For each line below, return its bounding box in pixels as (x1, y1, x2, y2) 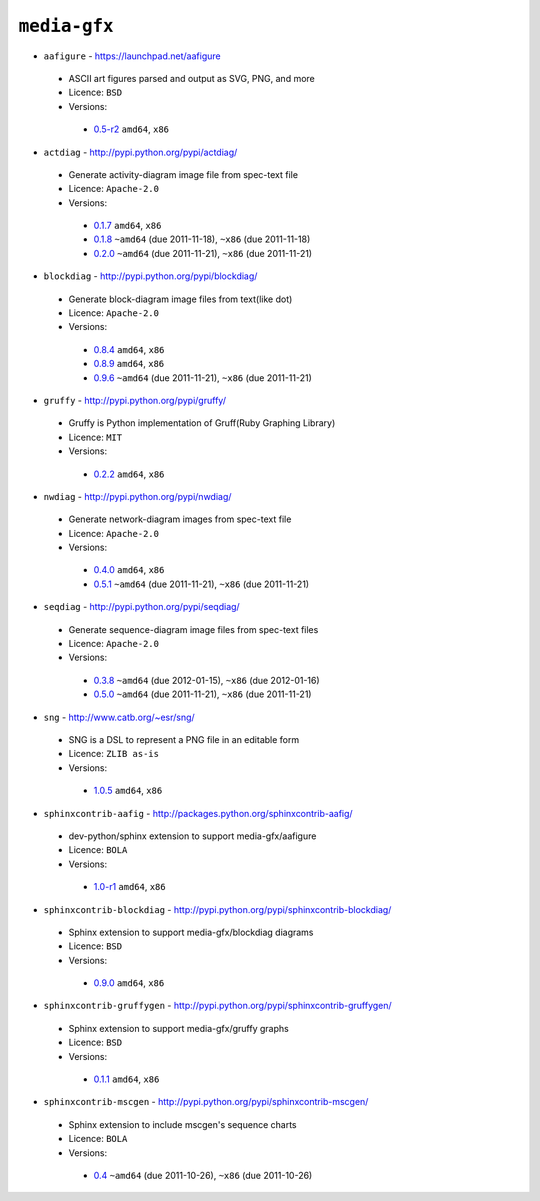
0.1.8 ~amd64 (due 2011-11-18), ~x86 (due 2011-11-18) (93, 233, 311, 245)
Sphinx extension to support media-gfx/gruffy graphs (68, 1022, 289, 1034)
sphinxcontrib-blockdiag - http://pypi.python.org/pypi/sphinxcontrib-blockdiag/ (43, 903, 392, 915)
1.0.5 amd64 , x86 (93, 785, 163, 797)
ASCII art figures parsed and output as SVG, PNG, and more (68, 72, 315, 84)
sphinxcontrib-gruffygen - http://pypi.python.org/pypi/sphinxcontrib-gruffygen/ (43, 1000, 392, 1012)
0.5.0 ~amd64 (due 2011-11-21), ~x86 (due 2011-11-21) (93, 688, 312, 700)
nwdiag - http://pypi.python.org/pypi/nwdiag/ (43, 490, 232, 502)
